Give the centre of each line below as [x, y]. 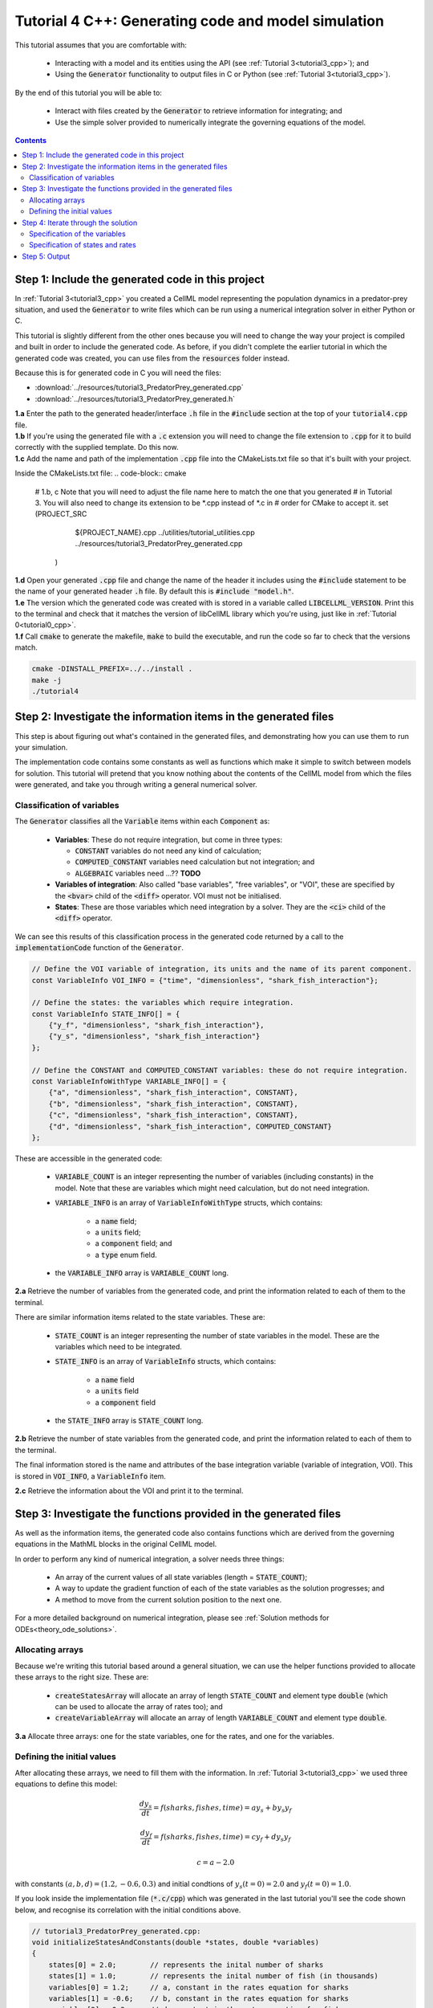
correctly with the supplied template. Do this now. [97, 447]
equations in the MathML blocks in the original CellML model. [116, 1544]
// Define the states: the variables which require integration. [163, 1003]
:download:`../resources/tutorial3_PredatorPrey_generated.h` [135, 398]
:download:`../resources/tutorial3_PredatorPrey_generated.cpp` [139, 388]
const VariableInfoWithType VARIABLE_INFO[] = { [129, 1082]
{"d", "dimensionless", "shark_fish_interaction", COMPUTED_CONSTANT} [190, 1126]
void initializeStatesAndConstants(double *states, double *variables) [176, 1943]
